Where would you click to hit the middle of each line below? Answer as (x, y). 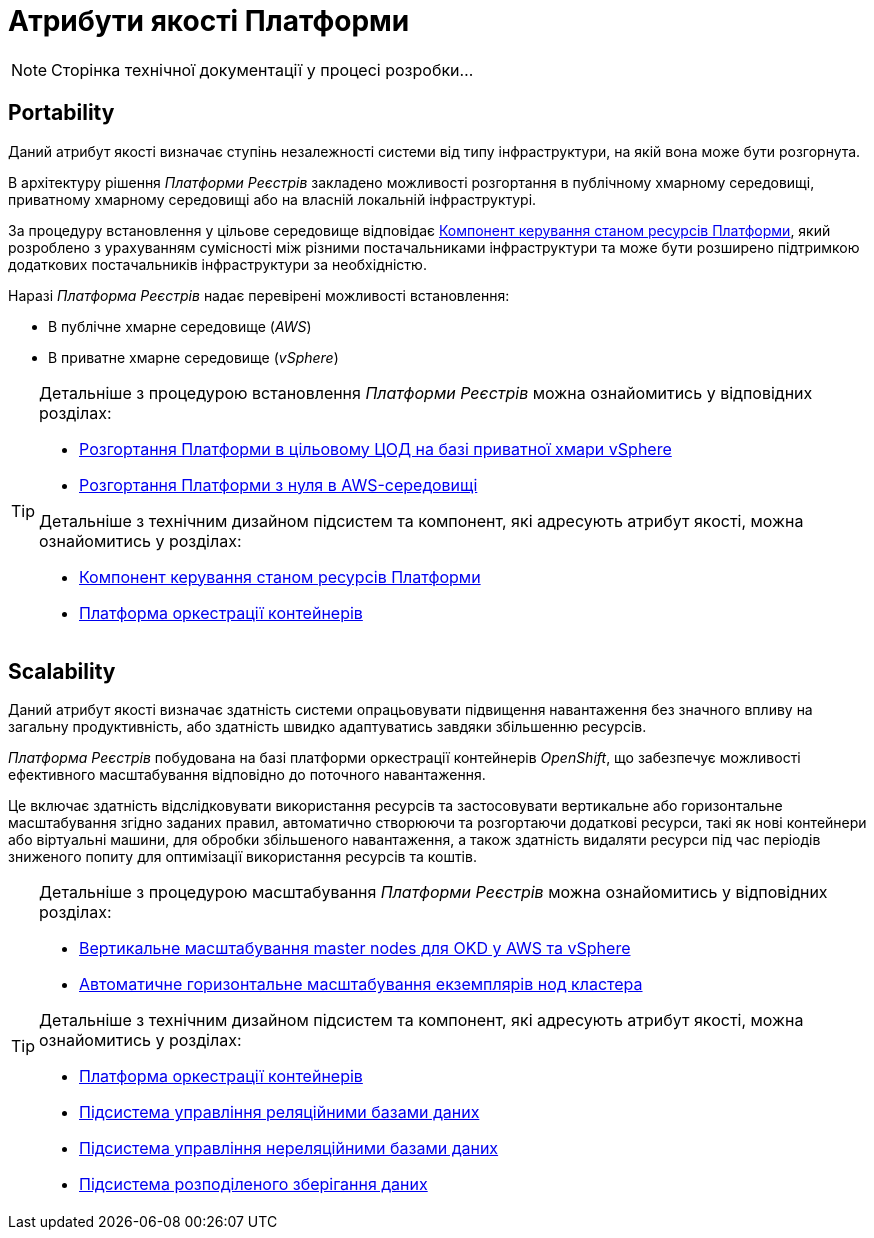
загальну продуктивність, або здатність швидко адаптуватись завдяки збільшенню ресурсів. (327, 727)
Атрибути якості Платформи (209, 21)
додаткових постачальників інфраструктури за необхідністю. (217, 264)
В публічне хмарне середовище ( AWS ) (180, 326)
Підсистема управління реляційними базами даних (279, 1112)
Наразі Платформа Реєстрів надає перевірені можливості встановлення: (259, 295)
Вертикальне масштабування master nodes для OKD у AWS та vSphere (355, 948)
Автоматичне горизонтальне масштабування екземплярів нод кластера (361, 984)
